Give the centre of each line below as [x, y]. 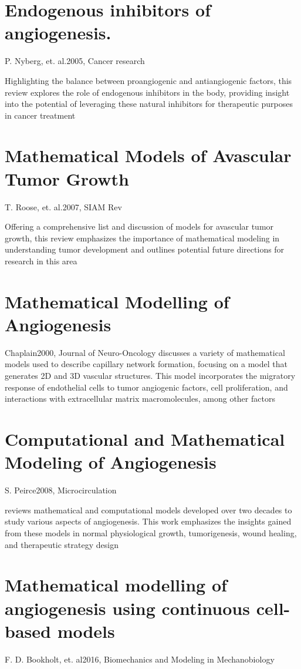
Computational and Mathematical [145, 439]
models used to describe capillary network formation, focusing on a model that [146, 364]
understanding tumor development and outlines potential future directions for [145, 249]
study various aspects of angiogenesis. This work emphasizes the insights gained [148, 521]
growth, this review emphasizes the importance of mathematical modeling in [142, 238]
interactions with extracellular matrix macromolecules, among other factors [140, 399]
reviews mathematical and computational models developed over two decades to [148, 510]
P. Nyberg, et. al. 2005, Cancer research [75, 61]
